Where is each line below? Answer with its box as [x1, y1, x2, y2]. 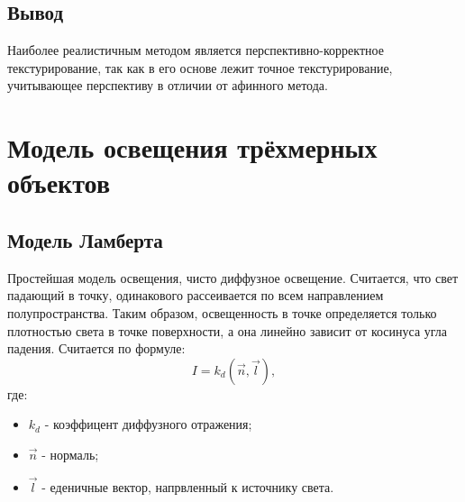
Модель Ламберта [7, 225, 163, 253]
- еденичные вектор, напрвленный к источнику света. [41, 477, 334, 496]
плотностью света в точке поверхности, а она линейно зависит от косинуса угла [7, 321, 448, 340]
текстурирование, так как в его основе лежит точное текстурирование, [7, 58, 393, 77]
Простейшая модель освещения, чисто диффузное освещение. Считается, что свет [7, 268, 459, 287]
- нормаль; [41, 444, 99, 463]
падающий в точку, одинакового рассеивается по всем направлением [7, 286, 384, 305]
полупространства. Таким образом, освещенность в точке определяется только [7, 303, 437, 322]
